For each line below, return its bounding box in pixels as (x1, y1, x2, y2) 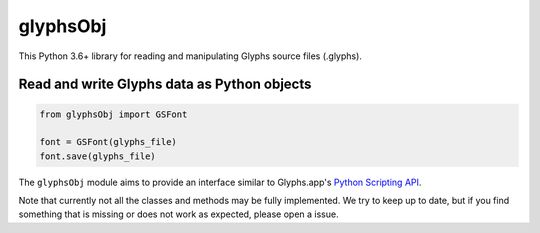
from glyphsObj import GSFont (39, 108, 188, 120)
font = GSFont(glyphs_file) (39, 136, 177, 148)
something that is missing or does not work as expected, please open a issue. (18, 208, 339, 220)
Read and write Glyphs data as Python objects (18, 76, 312, 93)
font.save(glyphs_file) (39, 150, 157, 162)
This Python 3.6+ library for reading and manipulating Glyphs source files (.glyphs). (18, 50, 362, 62)
